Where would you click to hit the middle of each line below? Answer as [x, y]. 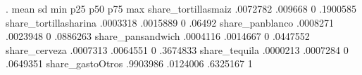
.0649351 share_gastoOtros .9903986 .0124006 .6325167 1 [129, 63]
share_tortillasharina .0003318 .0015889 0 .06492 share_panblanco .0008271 [170, 22]
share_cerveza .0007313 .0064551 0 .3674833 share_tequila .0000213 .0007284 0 [177, 49]
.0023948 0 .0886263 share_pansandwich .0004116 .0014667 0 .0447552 [158, 36]
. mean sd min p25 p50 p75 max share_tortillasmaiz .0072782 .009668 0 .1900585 [181, 8]
